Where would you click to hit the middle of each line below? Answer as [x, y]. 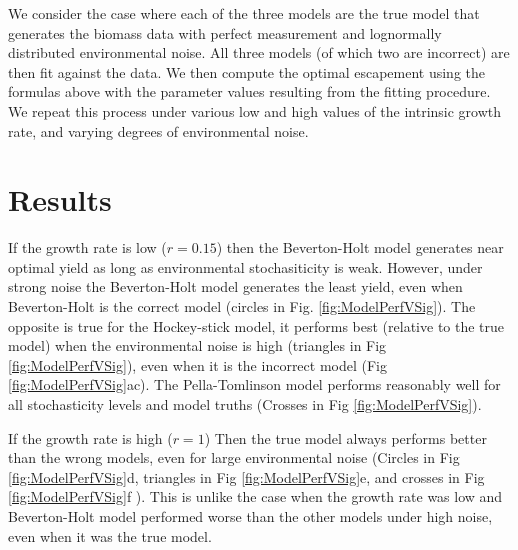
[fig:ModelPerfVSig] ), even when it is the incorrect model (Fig [197, 364]
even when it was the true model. [110, 535]
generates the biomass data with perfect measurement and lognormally [225, 32]
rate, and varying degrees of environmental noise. [158, 130]
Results [60, 199]
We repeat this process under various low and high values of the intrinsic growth [255, 110]
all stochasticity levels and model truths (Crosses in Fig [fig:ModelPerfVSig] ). [245, 404]
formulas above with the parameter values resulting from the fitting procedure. [249, 91]
